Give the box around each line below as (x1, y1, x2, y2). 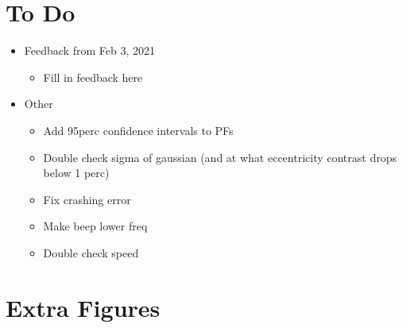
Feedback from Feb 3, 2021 (24, 42, 155, 59)
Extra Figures (6, 291, 161, 323)
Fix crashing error (43, 191, 131, 207)
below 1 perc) (43, 164, 110, 181)
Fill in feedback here (43, 68, 143, 85)
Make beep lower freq (43, 218, 148, 234)
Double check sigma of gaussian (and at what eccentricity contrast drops (43, 149, 397, 165)
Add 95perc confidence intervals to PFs (43, 122, 234, 138)
